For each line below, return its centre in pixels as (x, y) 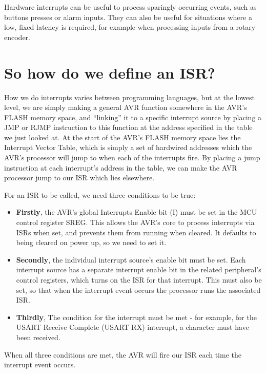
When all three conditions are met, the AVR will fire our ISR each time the (123, 354)
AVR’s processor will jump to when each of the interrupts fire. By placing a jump (132, 157)
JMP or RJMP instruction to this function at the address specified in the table (128, 127)
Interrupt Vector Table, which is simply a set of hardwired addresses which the (128, 147)
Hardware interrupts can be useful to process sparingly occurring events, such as (130, 7)
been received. (38, 337)
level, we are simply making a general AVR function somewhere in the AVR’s (126, 107)
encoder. (17, 37)
